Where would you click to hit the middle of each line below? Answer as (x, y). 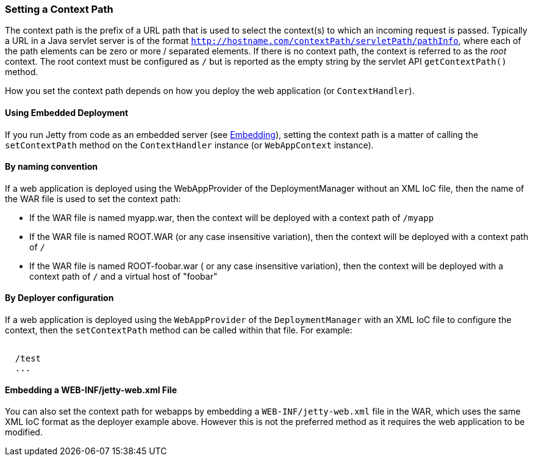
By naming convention (52, 167)
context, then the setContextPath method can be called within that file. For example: (179, 330)
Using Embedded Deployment (67, 112)
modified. (24, 432)
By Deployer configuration (59, 298)
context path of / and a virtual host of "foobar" (123, 276)
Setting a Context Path (59, 9)
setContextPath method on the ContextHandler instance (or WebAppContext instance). (189, 145)
